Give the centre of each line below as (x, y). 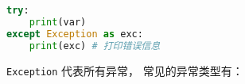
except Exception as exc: (75, 34)
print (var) (58, 22)
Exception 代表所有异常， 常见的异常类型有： (125, 70)
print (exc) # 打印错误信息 (95, 46)
